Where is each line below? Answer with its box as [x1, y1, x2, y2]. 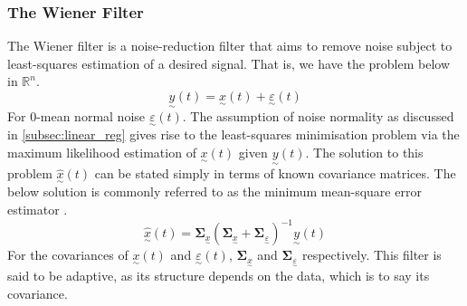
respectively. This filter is [301, 245, 442, 264]
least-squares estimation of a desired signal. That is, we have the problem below [7, 53, 451, 72]
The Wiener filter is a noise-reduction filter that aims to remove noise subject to [7, 36, 453, 55]
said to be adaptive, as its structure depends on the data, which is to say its [7, 266, 430, 285]
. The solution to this [305, 143, 424, 162]
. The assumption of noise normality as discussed [182, 107, 454, 126]
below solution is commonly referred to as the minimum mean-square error [7, 182, 422, 201]
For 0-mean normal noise [7, 107, 146, 126]
